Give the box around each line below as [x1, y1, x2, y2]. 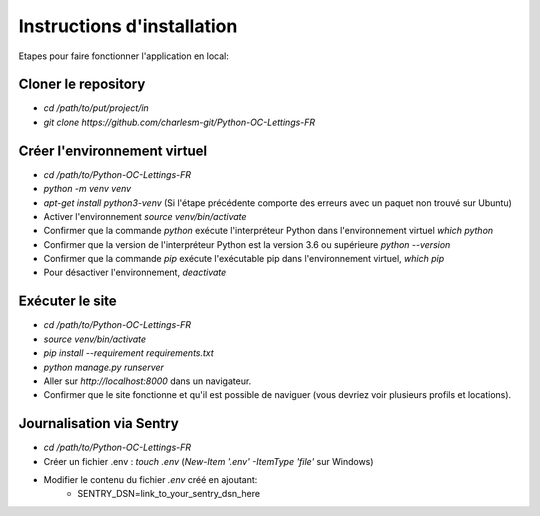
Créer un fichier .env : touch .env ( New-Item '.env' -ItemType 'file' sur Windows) [43, 455, 374, 467]
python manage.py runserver [43, 361, 165, 373]
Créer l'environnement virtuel [18, 142, 208, 159]
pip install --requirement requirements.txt [43, 347, 214, 359]
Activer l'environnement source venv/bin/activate [43, 210, 247, 222]
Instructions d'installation [18, 15, 238, 37]
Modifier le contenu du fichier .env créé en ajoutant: [43, 474, 258, 486]
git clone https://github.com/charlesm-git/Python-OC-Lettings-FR [43, 116, 316, 128]
